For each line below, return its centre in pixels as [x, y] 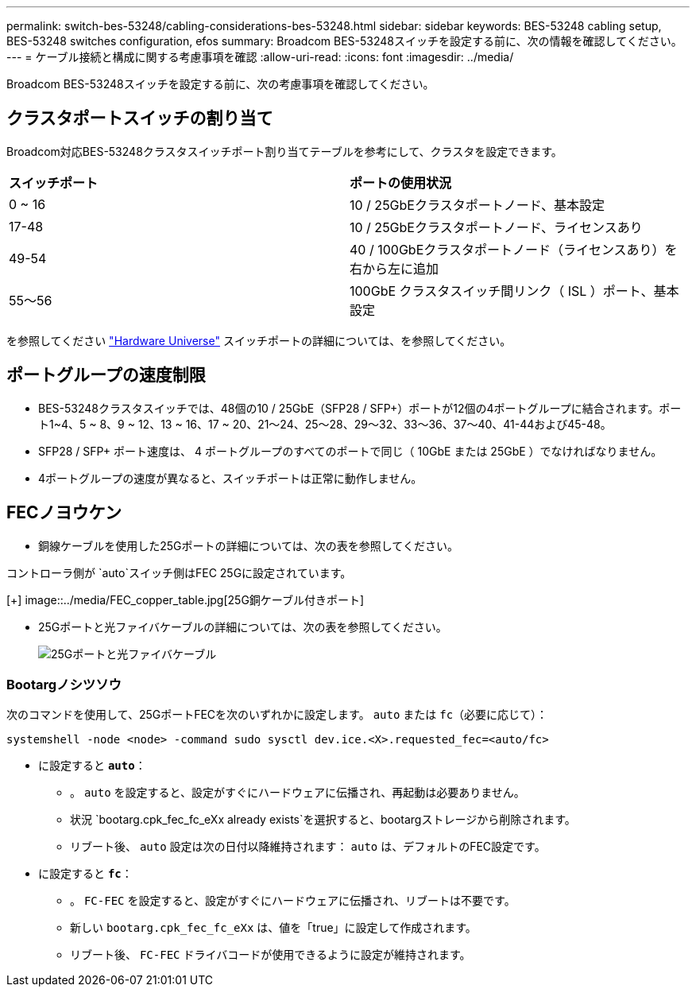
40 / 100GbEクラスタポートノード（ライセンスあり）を [514, 249]
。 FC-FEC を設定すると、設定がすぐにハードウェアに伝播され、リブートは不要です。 [293, 901]
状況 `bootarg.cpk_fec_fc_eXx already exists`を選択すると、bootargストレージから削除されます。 [323, 820]
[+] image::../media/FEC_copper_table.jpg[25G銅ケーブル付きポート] [186, 599]
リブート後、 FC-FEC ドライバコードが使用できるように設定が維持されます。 [271, 955]
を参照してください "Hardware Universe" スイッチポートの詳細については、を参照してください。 [259, 340]
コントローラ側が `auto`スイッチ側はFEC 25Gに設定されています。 [179, 572]
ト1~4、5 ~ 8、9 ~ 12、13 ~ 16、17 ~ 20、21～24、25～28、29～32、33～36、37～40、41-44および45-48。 [325, 424]
